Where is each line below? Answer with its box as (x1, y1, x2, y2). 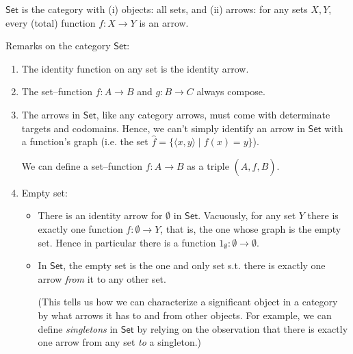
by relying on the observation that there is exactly (137, 321, 348, 336)
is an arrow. (139, 15, 189, 29)
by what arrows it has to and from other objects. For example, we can (38, 307, 332, 322)
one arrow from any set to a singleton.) (38, 335, 202, 349)
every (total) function (5, 15, 96, 29)
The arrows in (21, 107, 81, 121)
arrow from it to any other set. (38, 271, 166, 286)
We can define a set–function (21, 158, 143, 173)
